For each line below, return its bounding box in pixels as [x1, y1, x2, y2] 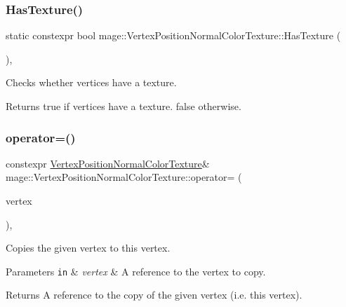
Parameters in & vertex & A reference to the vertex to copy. [6, 264, 266, 278]
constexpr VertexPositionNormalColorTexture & [6, 156, 210, 170]
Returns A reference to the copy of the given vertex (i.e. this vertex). [6, 287, 302, 302]
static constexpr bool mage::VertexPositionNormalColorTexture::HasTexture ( [6, 28, 341, 43]
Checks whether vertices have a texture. [6, 75, 177, 90]
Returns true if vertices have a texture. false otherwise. [6, 99, 241, 113]
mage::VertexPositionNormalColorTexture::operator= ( [6, 170, 242, 184]
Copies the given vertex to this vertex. [6, 240, 171, 255]
